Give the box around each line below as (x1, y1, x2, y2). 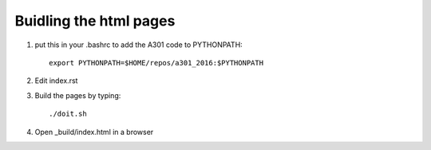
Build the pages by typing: (34, 90, 121, 100)
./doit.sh (49, 109, 87, 119)
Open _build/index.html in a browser (34, 127, 154, 136)
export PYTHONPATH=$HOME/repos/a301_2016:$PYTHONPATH (49, 58, 263, 67)
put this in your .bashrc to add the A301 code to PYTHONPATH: (34, 40, 243, 49)
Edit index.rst (34, 76, 78, 85)
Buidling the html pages (14, 12, 176, 30)
